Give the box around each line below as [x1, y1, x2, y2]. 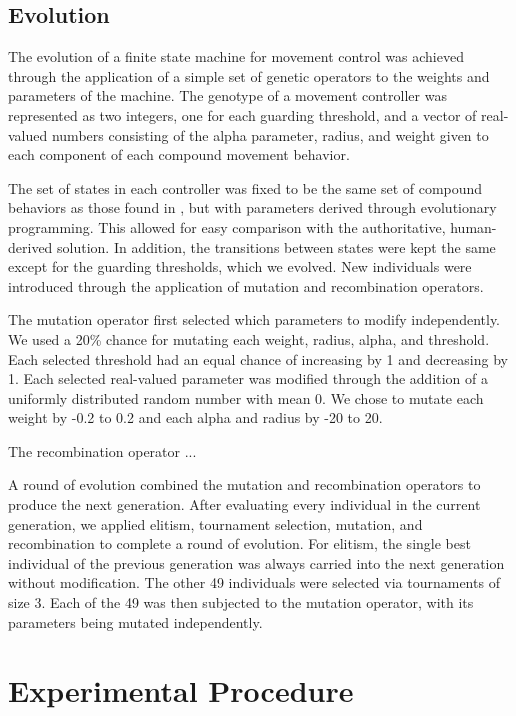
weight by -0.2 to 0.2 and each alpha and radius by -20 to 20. [8, 407, 383, 428]
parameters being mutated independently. [8, 611, 263, 632]
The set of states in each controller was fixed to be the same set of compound [8, 177, 483, 198]
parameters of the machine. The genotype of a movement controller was [8, 85, 447, 106]
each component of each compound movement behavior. [8, 144, 350, 165]
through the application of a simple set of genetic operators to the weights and [8, 65, 490, 86]
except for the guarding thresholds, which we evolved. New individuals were [8, 256, 472, 277]
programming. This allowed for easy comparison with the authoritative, [8, 216, 446, 237]
